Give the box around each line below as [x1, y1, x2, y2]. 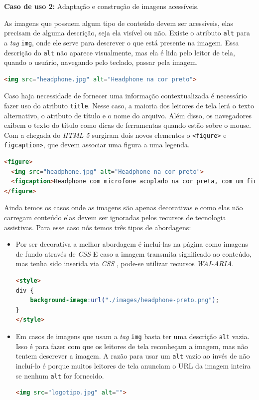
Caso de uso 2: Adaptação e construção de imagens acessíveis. [4, 1, 199, 11]
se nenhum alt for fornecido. [15, 370, 104, 381]
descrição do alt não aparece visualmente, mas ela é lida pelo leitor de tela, [4, 47, 235, 57]
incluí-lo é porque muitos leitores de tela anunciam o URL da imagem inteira [15, 360, 251, 371]
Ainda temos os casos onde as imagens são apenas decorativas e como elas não [4, 202, 243, 213]
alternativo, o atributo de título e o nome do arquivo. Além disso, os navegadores [4, 110, 252, 120]
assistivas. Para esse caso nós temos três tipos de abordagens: [4, 222, 191, 232]
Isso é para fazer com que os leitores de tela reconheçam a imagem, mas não [15, 341, 248, 351]
